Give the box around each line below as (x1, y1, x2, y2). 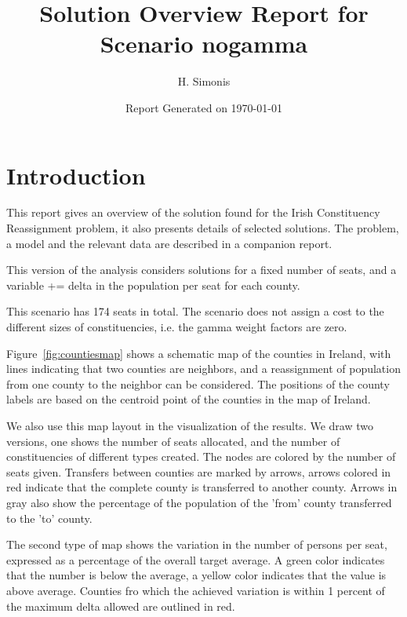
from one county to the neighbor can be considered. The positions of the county (6, 375, 390, 392)
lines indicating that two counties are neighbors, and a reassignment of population (6, 360, 401, 377)
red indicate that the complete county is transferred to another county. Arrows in (6, 479, 398, 495)
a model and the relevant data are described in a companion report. (6, 235, 333, 251)
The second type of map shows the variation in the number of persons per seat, (6, 536, 387, 553)
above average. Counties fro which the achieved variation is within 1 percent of (6, 582, 385, 598)
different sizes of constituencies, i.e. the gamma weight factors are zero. (6, 319, 347, 334)
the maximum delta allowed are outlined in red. (6, 597, 235, 614)
